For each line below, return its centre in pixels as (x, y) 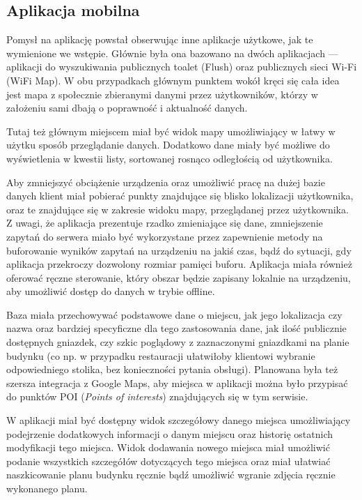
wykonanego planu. (47, 488)
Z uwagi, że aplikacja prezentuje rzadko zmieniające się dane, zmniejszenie (165, 223)
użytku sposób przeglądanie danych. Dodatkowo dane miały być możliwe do (168, 145)
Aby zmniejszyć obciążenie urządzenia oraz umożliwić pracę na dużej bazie (166, 182)
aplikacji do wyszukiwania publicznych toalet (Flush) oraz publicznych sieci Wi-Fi (182, 67)
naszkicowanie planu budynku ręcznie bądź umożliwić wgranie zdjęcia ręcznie (171, 475)
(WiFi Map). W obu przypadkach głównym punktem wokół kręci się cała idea (173, 80)
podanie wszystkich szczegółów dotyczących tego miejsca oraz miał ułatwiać (168, 461)
